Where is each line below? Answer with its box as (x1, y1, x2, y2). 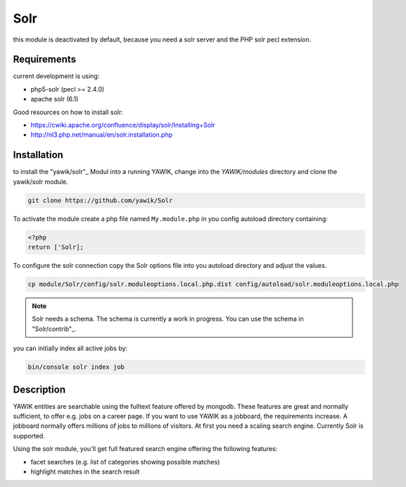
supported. (13, 431, 45, 440)
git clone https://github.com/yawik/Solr (27, 196, 173, 204)
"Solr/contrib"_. (32, 324, 77, 333)
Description (13, 383, 66, 395)
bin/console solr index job (27, 363, 125, 371)
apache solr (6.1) (30, 95, 79, 104)
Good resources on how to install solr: (13, 108, 123, 116)
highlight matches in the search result (30, 467, 140, 476)
